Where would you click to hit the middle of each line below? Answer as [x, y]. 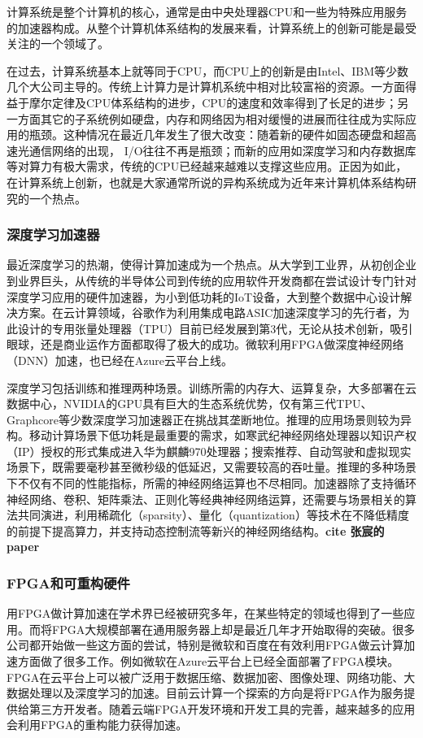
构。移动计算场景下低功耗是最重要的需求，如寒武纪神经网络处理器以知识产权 [211, 435]
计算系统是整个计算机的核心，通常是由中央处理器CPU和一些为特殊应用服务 [207, 11]
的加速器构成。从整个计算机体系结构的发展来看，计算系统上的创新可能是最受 [211, 27]
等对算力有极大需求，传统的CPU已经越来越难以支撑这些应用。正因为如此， [207, 166]
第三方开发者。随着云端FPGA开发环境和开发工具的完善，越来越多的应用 [222, 708]
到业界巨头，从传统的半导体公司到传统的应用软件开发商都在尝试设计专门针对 [211, 280]
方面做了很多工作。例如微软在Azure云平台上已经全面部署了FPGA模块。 [208, 661]
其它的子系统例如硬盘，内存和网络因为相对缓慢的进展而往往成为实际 [222, 118]
